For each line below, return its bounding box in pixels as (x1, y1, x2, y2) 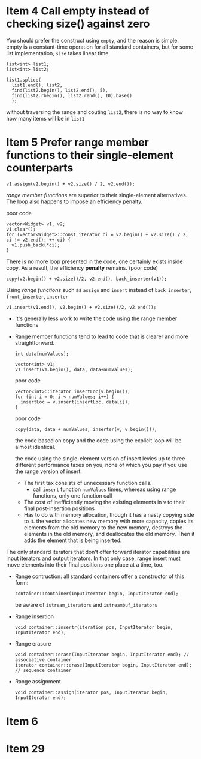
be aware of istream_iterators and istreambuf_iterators (14, 601, 157, 608)
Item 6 (6, 715, 39, 728)
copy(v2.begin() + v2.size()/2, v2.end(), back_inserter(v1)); (6, 276, 167, 282)
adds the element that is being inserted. (23, 537, 122, 544)
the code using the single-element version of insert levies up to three (14, 454, 185, 462)
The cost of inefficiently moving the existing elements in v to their (23, 498, 185, 505)
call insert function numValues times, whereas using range (32, 486, 176, 493)
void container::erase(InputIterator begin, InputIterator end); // (14, 652, 190, 658)
